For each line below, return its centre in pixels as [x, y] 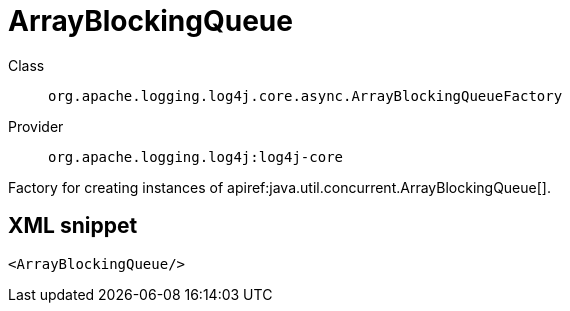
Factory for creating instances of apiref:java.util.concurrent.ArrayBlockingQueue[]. [279, 187]
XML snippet [73, 226]
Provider [36, 126]
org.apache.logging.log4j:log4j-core [196, 156]
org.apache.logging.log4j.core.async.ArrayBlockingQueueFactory [305, 95]
